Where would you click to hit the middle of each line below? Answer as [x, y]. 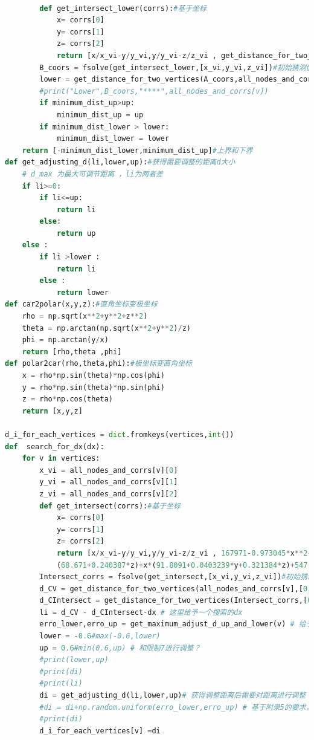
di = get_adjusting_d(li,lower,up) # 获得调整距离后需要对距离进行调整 [173, 696]
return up [76, 233]
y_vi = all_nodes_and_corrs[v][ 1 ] [109, 482]
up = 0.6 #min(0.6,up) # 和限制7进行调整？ [120, 648]
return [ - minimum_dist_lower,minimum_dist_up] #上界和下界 [137, 150]
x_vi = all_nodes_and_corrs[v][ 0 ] [109, 470]
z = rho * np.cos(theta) [68, 399]
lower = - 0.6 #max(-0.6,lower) [100, 636]
